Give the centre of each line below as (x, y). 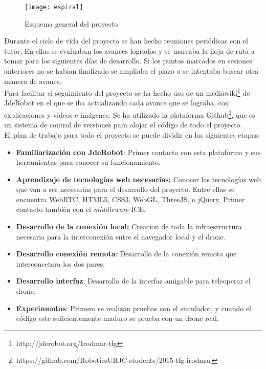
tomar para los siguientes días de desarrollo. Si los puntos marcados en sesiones (128, 61)
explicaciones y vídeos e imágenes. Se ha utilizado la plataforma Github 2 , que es (130, 114)
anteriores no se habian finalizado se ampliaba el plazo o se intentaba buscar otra (131, 71)
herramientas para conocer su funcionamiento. (88, 162)
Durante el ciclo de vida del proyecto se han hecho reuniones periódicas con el (126, 41)
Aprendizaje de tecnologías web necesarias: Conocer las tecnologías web (139, 179)
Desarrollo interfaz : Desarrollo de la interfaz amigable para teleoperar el (133, 281)
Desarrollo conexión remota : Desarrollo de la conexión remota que (126, 254)
